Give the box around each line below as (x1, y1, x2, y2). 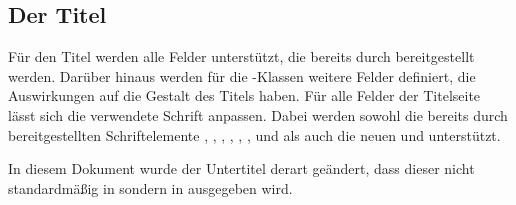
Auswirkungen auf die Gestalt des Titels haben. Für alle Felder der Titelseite (8, 85, 481, 106)
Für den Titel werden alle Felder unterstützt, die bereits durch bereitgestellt (8, 46, 475, 67)
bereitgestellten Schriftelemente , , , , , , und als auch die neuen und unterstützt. (8, 124, 501, 145)
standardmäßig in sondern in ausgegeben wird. (8, 177, 293, 198)
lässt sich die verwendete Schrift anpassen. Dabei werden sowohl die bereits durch (8, 104, 508, 125)
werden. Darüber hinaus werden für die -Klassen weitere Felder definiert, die (8, 65, 476, 86)
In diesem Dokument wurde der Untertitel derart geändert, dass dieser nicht (8, 158, 475, 179)
